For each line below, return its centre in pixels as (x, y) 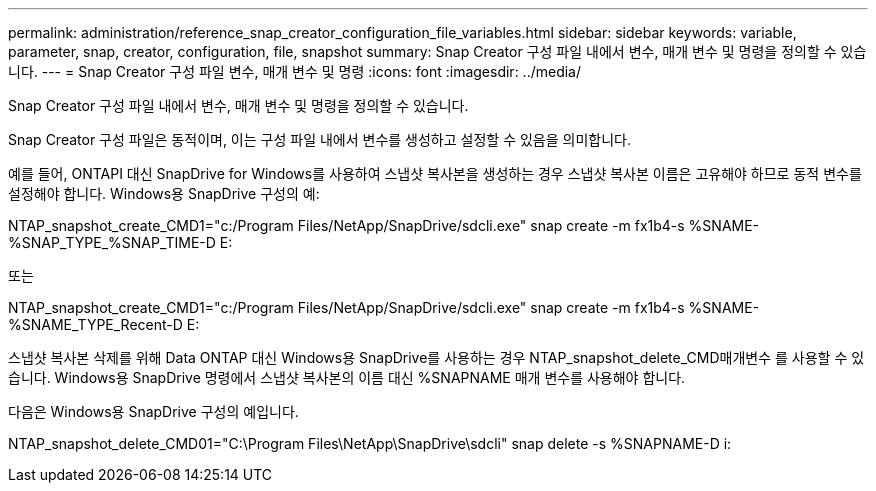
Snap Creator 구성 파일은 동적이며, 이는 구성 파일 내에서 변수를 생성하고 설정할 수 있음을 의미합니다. (319, 139)
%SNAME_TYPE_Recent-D (95, 324)
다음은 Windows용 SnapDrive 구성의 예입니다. (153, 411)
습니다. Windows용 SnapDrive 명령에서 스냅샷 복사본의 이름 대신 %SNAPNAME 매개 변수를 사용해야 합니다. (347, 377)
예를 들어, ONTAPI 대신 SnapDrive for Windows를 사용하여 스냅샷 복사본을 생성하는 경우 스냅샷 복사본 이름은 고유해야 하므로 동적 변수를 (435, 173)
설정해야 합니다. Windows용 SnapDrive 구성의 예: (164, 193)
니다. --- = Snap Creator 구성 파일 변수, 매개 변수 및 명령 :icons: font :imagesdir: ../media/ (295, 71)
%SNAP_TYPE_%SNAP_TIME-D (112, 242)
